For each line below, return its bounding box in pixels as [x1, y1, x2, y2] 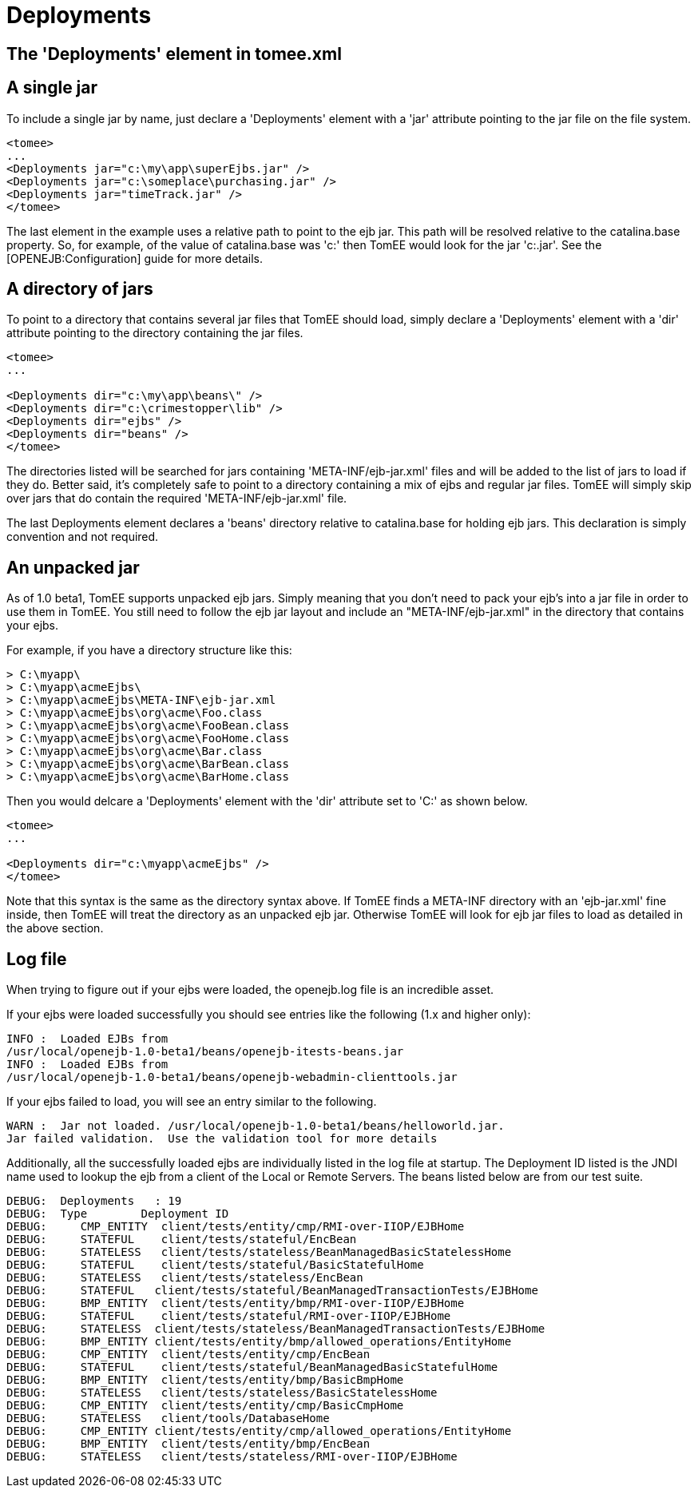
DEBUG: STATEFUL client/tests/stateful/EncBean [6, 1233, 357, 1246]
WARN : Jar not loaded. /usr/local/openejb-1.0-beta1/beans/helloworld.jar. [6, 1119, 505, 1133]
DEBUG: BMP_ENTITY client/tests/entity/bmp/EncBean [6, 1437, 371, 1451]
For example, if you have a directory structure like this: [6, 643, 292, 658]
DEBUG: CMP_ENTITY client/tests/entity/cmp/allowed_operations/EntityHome [6, 1424, 512, 1438]
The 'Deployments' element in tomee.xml [6, 43, 342, 64]
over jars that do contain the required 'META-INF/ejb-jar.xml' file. [6, 491, 347, 506]
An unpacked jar [6, 557, 140, 578]
